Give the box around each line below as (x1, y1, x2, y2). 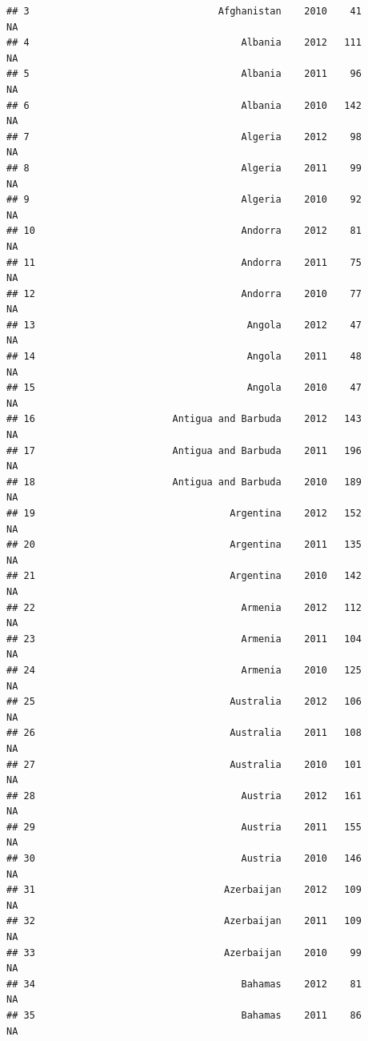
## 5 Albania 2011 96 (6, 68, 362, 80)
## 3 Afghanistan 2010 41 (6, 6, 362, 17)
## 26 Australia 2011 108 (6, 727, 362, 739)
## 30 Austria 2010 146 (6, 853, 362, 865)
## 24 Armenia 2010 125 (6, 664, 362, 676)
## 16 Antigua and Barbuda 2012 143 (6, 413, 362, 425)
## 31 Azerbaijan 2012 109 (6, 884, 362, 896)
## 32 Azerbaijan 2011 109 (6, 915, 362, 927)
